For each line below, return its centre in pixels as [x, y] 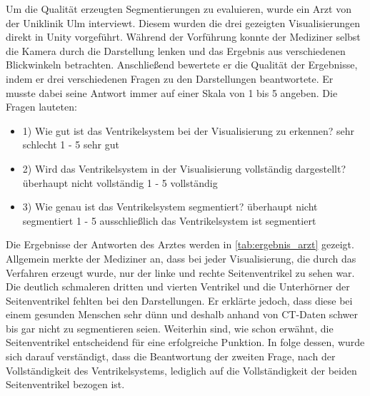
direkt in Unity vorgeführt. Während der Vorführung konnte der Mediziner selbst [183, 37]
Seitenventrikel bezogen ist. [65, 384]
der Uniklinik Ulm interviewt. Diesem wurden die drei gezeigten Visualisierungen [183, 22]
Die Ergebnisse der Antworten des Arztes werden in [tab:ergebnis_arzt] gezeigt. [180, 244]
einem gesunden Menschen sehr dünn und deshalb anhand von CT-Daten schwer [182, 314]
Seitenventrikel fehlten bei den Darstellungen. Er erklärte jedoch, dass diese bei [179, 300]
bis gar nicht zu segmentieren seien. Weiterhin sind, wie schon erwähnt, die [170, 328]
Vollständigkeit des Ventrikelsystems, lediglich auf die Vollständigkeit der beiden [181, 370]
